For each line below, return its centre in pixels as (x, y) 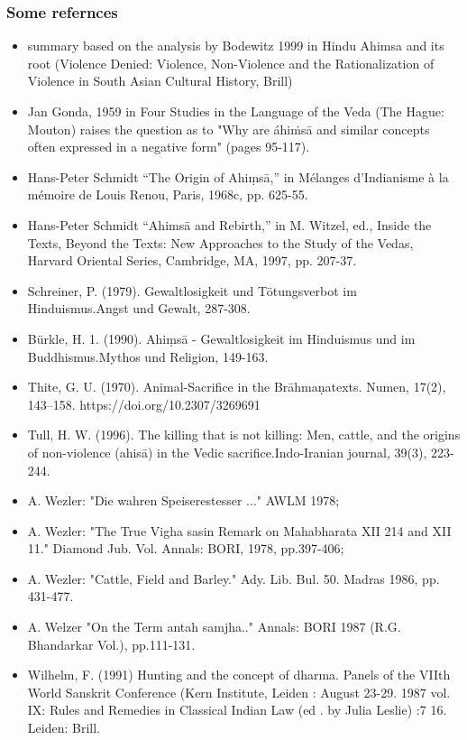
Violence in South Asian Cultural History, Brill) (160, 81)
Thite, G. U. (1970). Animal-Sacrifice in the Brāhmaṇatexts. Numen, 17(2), (237, 387)
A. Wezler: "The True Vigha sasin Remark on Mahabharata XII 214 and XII (239, 530)
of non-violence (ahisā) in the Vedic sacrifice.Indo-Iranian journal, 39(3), (227, 452)
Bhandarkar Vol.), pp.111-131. (111, 644)
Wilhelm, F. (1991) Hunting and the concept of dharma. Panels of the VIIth (239, 675)
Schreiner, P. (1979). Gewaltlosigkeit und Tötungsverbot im (192, 290)
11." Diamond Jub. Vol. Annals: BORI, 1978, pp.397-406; (186, 548)
